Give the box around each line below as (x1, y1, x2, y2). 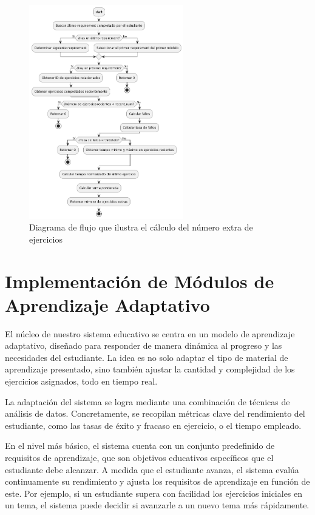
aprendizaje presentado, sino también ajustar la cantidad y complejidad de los (5, 363, 295, 375)
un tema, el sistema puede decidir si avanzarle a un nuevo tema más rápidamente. (5, 499, 310, 511)
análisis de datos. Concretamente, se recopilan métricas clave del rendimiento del (5, 407, 305, 420)
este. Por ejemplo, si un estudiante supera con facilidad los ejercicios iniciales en (5, 486, 303, 499)
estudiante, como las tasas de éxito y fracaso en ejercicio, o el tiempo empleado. (5, 419, 302, 431)
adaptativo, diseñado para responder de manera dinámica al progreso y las (5, 339, 282, 352)
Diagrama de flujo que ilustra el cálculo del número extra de (29, 221, 253, 234)
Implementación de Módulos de (5, 268, 274, 293)
